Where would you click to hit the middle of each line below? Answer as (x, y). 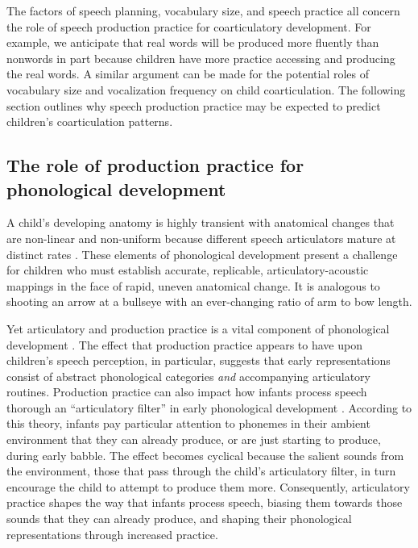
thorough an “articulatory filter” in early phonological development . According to (209, 407)
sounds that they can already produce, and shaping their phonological (179, 519)
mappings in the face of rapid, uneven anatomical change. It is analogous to (193, 285)
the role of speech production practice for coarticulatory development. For (189, 26)
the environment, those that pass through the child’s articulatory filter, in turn (201, 471)
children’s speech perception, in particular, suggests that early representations (199, 360)
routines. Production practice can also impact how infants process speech (187, 392)
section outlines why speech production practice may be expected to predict (194, 105)
